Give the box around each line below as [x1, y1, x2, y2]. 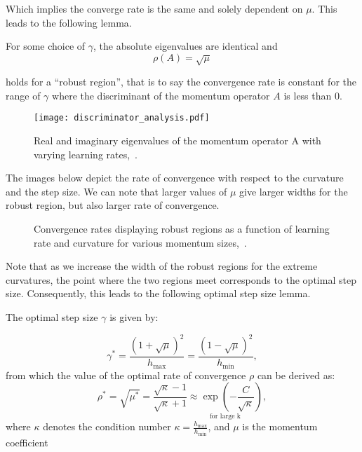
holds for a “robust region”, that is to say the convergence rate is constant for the [6, 74, 356, 89]
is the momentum [242, 419, 318, 434]
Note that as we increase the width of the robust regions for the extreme [6, 259, 318, 273]
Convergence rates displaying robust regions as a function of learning [34, 221, 330, 235]
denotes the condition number [43, 419, 171, 434]
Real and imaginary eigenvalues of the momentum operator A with [34, 133, 321, 148]
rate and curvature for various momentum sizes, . [34, 235, 247, 249]
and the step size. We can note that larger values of [6, 184, 227, 198]
